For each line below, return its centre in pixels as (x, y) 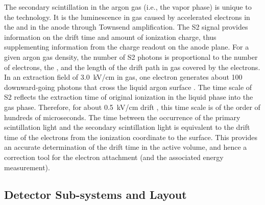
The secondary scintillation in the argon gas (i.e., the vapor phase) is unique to (128, 7)
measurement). (27, 167)
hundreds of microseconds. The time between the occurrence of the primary (122, 117)
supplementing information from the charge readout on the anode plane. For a (127, 47)
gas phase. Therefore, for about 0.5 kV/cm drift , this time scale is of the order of (132, 107)
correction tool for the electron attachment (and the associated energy (114, 157)
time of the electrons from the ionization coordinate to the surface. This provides (131, 137)
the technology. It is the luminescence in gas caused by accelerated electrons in (127, 17)
